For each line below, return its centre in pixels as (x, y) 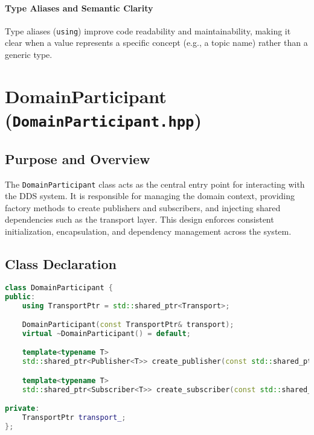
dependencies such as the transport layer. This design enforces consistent (139, 219)
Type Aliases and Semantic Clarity (79, 8)
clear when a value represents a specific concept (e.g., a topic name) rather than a (156, 43)
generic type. (29, 55)
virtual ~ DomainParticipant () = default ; (106, 333)
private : (22, 409)
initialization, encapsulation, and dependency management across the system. (148, 231)
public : (20, 297)
